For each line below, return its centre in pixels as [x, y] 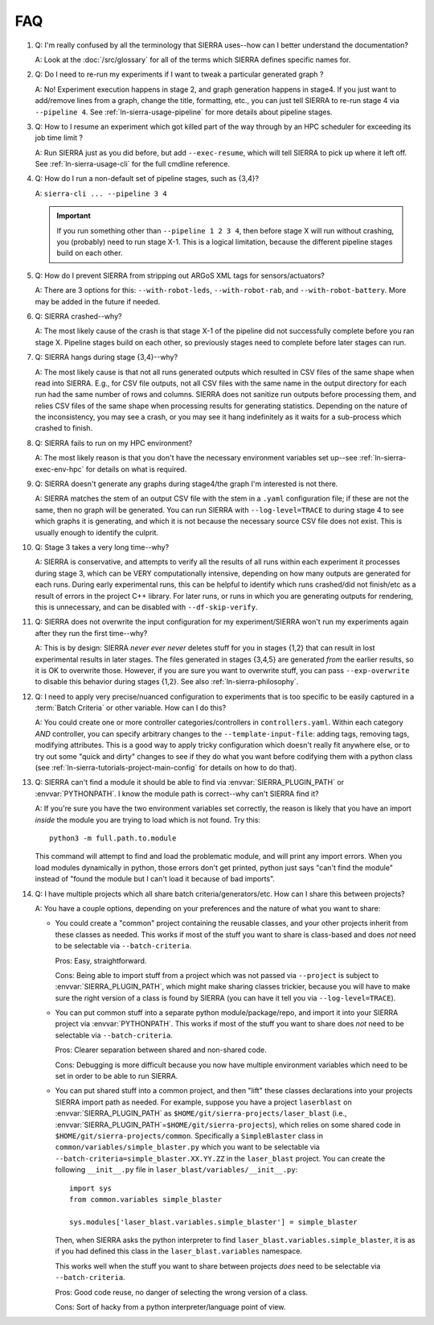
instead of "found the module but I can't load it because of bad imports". [155, 879]
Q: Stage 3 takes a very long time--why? [102, 547]
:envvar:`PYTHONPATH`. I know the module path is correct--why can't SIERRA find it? [177, 794]
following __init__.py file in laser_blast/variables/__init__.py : [176, 1170]
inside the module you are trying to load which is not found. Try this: [148, 819]
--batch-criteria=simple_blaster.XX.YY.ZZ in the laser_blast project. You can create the [220, 1158]
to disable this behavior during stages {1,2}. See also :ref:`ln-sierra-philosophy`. [167, 682]
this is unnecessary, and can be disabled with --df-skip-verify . [146, 607]
